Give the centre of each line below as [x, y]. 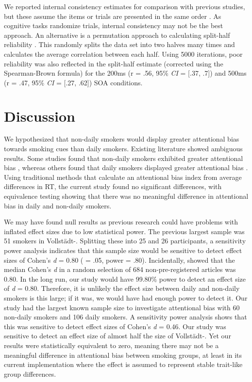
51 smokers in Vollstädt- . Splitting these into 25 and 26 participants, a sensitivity [125, 241]
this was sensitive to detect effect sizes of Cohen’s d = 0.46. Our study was [115, 326]
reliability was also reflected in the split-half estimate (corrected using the [114, 63]
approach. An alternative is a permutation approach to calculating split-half [117, 35]
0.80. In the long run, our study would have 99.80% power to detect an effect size [125, 279]
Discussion [40, 116]
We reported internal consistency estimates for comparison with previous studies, [125, 6]
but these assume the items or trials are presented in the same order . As [113, 16]
